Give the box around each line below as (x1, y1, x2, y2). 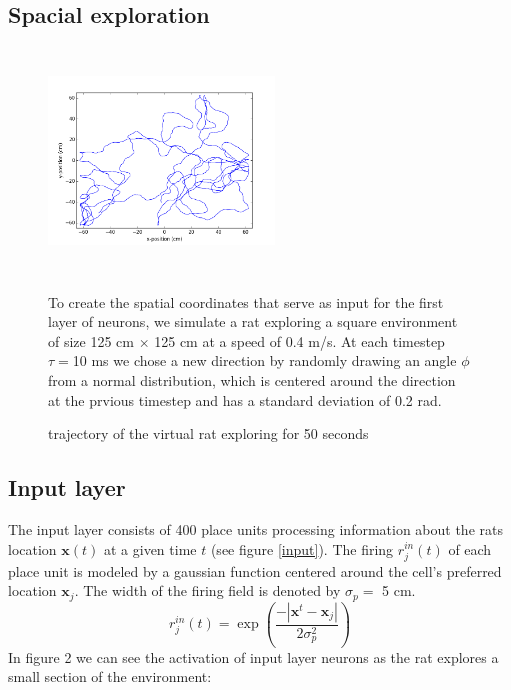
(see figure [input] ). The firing (210, 538, 394, 559)
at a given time (103, 538, 197, 559)
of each (448, 538, 492, 559)
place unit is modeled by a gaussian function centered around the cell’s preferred (8, 560, 502, 581)
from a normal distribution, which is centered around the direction (48, 369, 456, 390)
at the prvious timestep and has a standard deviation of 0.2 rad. (48, 389, 442, 410)
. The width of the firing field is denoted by (74, 580, 341, 601)
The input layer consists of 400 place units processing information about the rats (8, 518, 503, 539)
